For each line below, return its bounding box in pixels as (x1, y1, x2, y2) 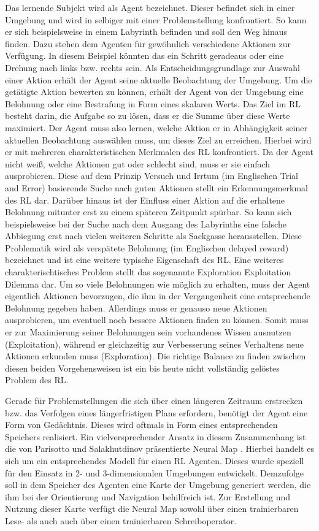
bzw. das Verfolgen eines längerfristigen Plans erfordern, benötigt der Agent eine (5, 406, 308, 419)
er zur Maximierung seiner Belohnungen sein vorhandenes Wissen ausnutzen (5, 326, 291, 338)
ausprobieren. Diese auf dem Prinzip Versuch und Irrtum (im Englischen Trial (5, 169, 298, 182)
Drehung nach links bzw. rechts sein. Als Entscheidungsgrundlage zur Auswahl (5, 61, 300, 74)
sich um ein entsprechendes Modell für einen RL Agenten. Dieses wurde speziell (5, 454, 304, 467)
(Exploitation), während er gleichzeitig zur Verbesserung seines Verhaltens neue (5, 337, 304, 350)
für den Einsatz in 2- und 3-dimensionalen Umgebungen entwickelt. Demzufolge (5, 466, 304, 479)
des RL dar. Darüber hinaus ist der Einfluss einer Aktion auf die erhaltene (5, 193, 285, 206)
